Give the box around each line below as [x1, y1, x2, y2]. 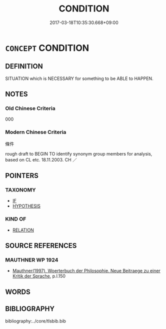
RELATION [12, 227, 34, 233]
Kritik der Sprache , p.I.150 [12, 273, 66, 279]
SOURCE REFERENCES [5, 241, 77, 250]
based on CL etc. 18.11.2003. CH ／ [5, 156, 77, 162]
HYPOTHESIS [12, 203, 41, 209]
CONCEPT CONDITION [5, 42, 89, 53]
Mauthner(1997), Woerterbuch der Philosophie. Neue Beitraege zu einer [12, 268, 161, 274]
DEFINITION [5, 62, 43, 70]
